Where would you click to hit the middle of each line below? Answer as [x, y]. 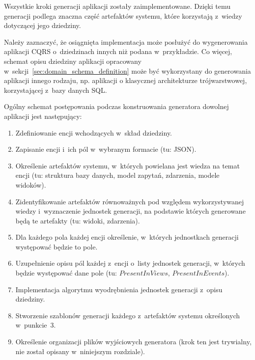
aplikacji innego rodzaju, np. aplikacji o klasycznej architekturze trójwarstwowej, [126, 80]
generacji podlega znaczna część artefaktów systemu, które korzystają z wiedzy [123, 15]
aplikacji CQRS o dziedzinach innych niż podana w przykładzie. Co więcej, [118, 51]
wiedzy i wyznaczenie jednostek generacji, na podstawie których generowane [130, 211]
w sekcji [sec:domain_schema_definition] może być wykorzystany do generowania [127, 70]
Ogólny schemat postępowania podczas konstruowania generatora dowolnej [116, 106]
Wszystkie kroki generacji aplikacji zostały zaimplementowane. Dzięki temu [117, 6]
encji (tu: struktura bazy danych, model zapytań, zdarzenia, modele [117, 175]
